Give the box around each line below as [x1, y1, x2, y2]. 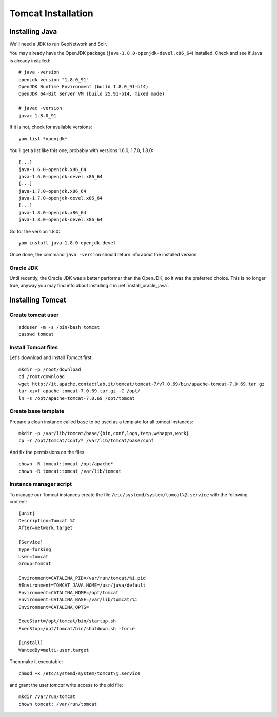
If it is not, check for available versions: [9, 124, 92, 130]
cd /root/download [18, 374, 65, 380]
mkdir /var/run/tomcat [18, 694, 76, 700]
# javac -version [18, 105, 62, 111]
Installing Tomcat [9, 295, 66, 304]
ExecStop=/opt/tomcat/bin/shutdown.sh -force [18, 626, 135, 631]
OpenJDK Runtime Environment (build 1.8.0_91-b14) [18, 84, 149, 90]
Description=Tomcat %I [18, 518, 76, 523]
